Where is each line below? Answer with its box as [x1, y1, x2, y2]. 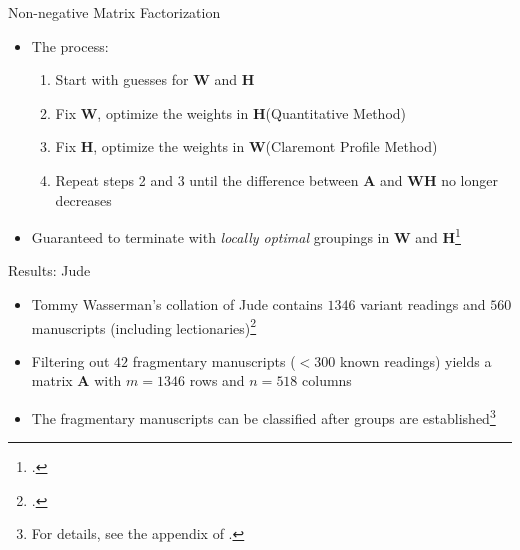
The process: [31, 35, 109, 56]
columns [302, 370, 352, 391]
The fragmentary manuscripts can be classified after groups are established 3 [31, 405, 496, 428]
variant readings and [360, 294, 486, 314]
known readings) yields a [339, 350, 492, 371]
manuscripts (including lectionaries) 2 [31, 314, 257, 338]
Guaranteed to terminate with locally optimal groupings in [31, 226, 390, 247]
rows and [189, 370, 245, 391]
